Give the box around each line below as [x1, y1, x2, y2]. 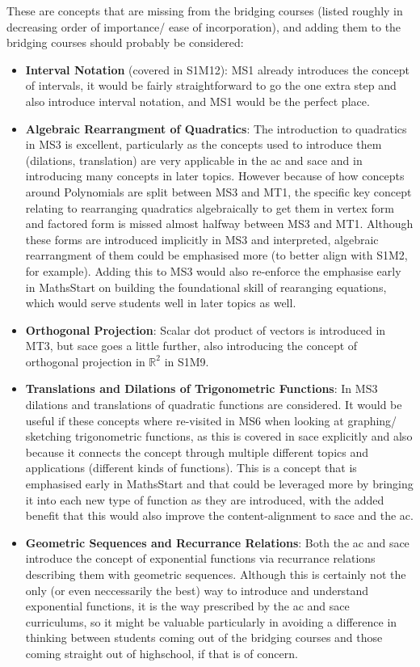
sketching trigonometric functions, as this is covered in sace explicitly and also [25, 428, 413, 445]
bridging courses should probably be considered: [6, 34, 244, 51]
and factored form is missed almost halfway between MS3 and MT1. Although [25, 215, 414, 232]
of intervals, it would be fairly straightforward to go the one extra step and [25, 77, 397, 94]
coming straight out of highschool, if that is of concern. [25, 644, 298, 661]
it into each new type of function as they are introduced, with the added [25, 491, 384, 508]
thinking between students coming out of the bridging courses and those [25, 629, 383, 646]
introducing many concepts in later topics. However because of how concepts [25, 167, 405, 184]
